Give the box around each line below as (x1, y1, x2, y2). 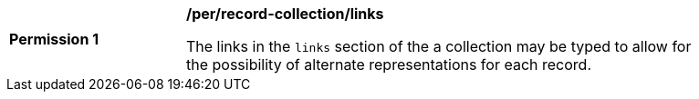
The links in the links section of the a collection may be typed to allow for (186, 37, 692, 55)
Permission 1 (9, 30, 99, 48)
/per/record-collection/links (186, 5, 384, 23)
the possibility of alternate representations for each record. (186, 55, 591, 74)
